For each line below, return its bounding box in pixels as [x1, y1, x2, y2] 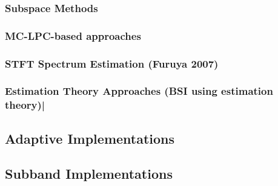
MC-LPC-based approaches [5, 28, 141, 43]
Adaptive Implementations [5, 129, 175, 147]
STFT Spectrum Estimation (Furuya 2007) [5, 56, 219, 71]
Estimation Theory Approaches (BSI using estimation [5, 83, 273, 98]
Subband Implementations [5, 164, 173, 183]
